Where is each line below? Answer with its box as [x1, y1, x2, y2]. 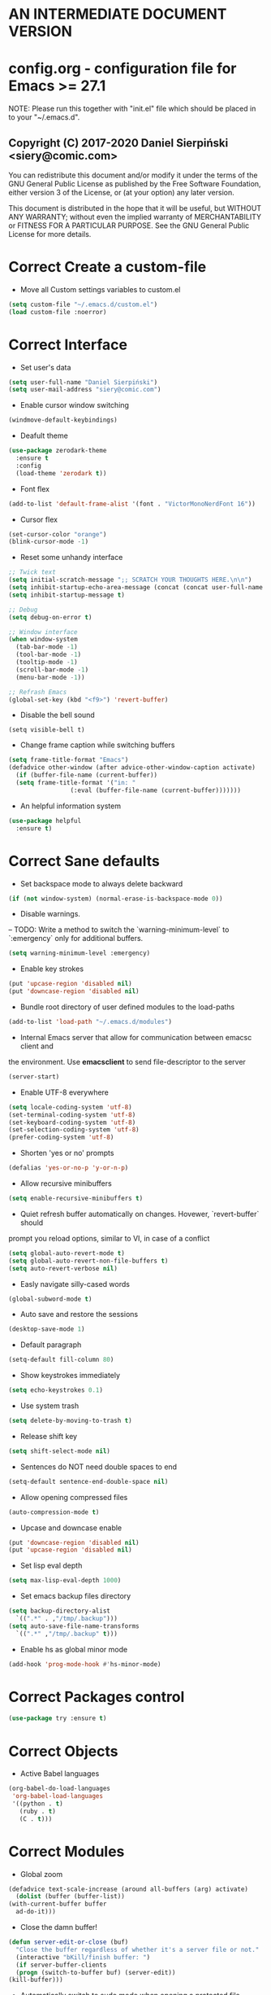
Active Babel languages [19, 1769, 100, 1778]
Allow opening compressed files [19, 1492, 128, 1502]
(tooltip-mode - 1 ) [15, 658, 79, 667]
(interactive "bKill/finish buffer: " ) [15, 1953, 151, 1962]
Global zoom [19, 1869, 63, 1879]
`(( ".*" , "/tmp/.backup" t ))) [15, 1630, 118, 1638]
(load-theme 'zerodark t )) [15, 469, 107, 477]
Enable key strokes [19, 964, 84, 973]
